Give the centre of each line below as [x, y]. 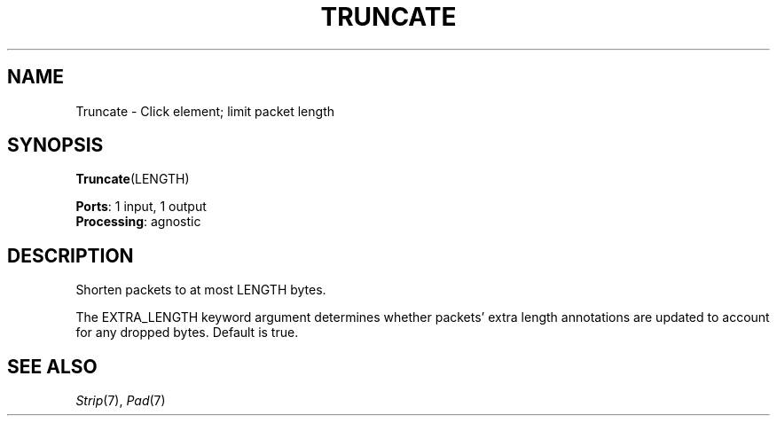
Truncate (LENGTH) [133, 179]
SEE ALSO [52, 366]
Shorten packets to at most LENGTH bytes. [201, 290]
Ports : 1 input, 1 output [141, 207]
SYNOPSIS [55, 145]
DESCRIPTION [71, 255]
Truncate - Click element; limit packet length [205, 111]
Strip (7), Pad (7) [121, 401]
